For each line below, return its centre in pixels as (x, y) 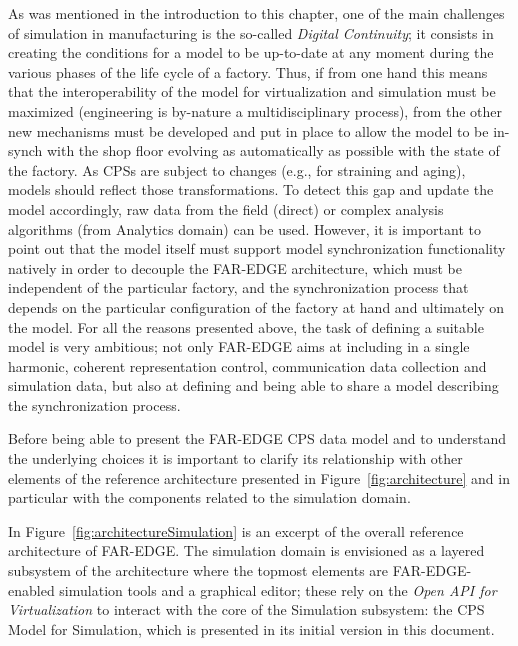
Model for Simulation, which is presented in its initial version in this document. (251, 628)
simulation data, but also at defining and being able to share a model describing (253, 385)
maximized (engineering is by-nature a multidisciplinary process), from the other (255, 110)
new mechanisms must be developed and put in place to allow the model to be (248, 130)
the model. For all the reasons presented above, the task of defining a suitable (246, 326)
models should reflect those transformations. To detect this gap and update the (251, 189)
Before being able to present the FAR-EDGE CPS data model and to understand (257, 438)
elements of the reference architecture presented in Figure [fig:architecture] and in (259, 477)
